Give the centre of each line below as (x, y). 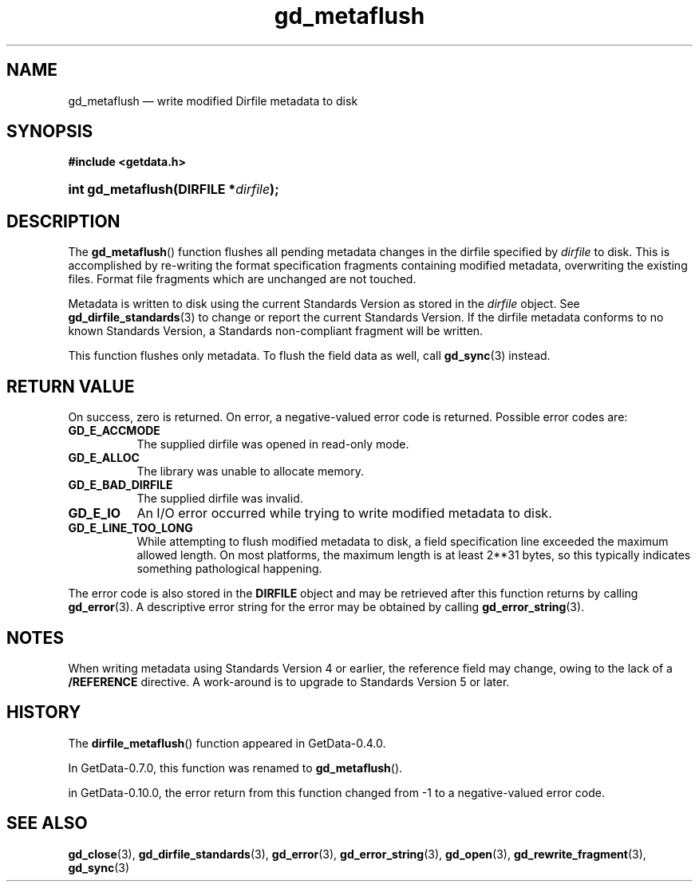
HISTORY (44, 712)
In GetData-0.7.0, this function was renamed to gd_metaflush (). (235, 768)
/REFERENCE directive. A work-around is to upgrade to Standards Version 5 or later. (289, 681)
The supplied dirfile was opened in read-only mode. (273, 444)
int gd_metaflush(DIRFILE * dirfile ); (174, 189)
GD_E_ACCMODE (114, 431)
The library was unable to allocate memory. (250, 472)
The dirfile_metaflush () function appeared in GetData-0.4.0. (227, 743)
